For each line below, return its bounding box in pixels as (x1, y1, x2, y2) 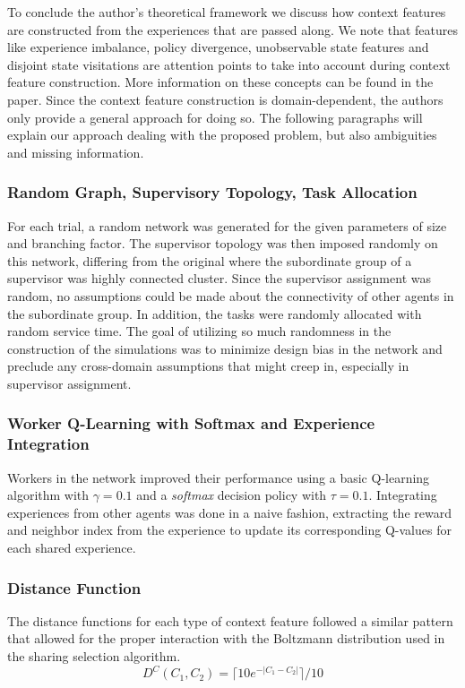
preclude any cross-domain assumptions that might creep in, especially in (7, 357, 409, 375)
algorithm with (7, 486, 90, 504)
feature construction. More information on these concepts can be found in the (7, 73, 434, 91)
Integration (7, 433, 90, 455)
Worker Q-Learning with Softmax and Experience (7, 412, 375, 434)
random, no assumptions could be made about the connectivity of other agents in (7, 286, 454, 305)
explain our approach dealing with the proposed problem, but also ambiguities (7, 125, 437, 144)
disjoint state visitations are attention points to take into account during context (7, 55, 451, 73)
